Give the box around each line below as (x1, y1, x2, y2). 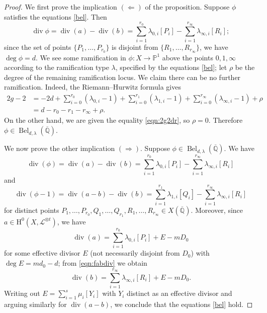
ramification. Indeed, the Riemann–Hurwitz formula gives (4, 82, 181, 92)
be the (235, 62, 255, 72)
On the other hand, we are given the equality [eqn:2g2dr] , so (4, 115, 190, 125)
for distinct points (4, 204, 59, 215)
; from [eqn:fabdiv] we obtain (58, 258, 147, 268)
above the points (162, 52, 213, 62)
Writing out (4, 288, 40, 298)
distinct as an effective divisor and (127, 288, 232, 298)
